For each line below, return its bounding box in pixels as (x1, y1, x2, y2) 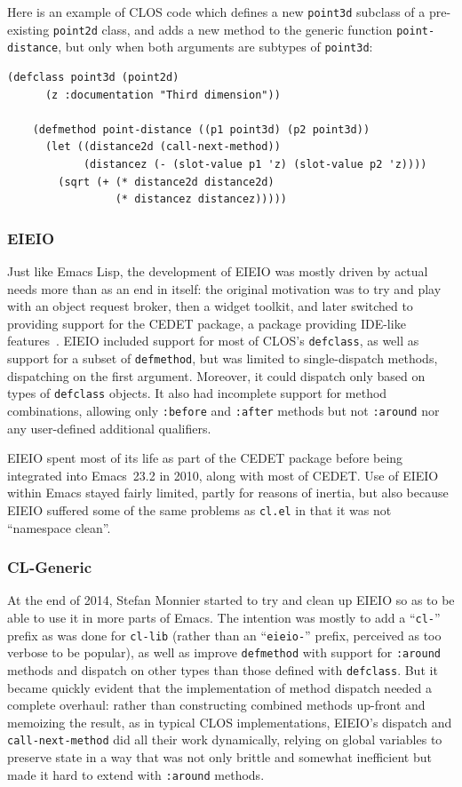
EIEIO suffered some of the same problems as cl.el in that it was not (7, 500, 392, 519)
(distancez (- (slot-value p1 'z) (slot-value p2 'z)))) (83, 157, 427, 171)
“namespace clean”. (7, 518, 111, 537)
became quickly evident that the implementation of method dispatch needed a (7, 678, 433, 696)
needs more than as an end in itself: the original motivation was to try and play (7, 279, 442, 298)
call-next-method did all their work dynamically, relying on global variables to (7, 730, 442, 749)
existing (7, 20, 50, 38)
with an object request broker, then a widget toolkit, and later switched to (7, 297, 413, 315)
